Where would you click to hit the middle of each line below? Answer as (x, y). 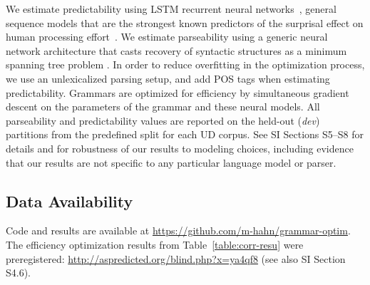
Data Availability (70, 201)
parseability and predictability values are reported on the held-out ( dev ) (163, 120)
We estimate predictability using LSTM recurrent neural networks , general (171, 9)
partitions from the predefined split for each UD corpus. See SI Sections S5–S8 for (185, 134)
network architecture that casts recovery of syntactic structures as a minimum (176, 50)
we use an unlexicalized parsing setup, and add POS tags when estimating (168, 78)
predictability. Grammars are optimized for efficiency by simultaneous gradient (178, 92)
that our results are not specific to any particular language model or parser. (171, 162)
